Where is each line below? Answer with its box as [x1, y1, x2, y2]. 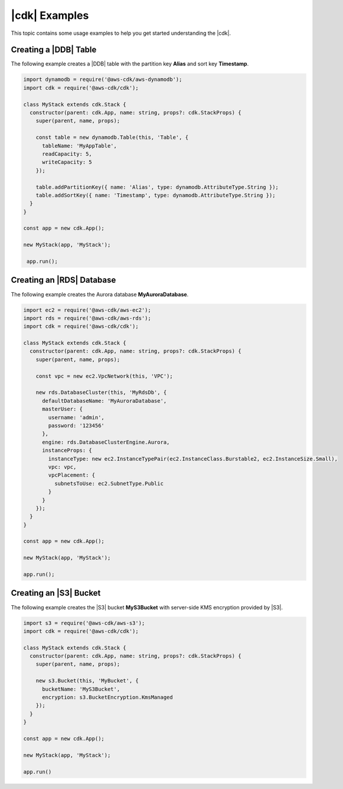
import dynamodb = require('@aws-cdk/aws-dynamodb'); [23, 76, 182, 83]
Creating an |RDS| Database [11, 275, 116, 285]
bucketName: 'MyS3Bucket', [42, 686, 120, 692]
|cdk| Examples [11, 9, 89, 22]
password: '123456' [48, 422, 104, 429]
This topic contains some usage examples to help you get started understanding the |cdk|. [11, 30, 231, 37]
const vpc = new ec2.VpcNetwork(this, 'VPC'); [35, 373, 174, 379]
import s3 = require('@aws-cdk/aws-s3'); [23, 620, 145, 626]
